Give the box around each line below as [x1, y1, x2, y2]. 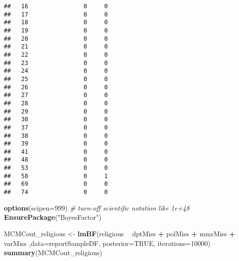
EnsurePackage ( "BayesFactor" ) [4, 212, 102, 222]
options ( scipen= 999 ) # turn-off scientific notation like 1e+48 [4, 202, 190, 212]
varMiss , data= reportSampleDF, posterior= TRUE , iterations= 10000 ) [4, 238, 210, 248]
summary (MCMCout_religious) [4, 247, 103, 258]
